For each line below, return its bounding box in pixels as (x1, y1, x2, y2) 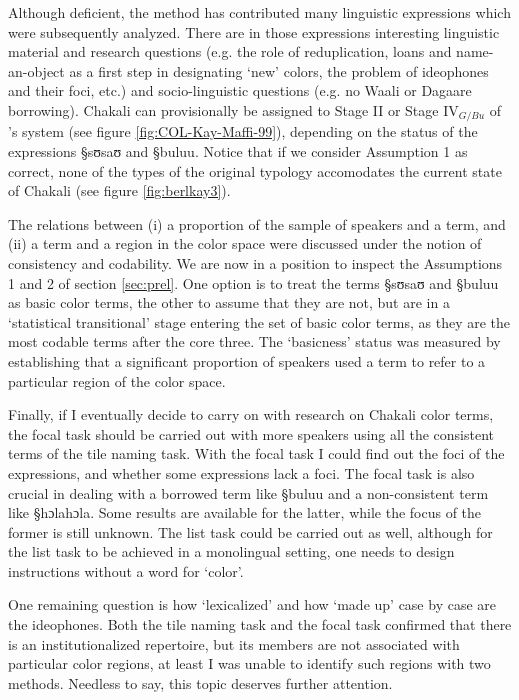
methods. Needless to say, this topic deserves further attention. (8, 672, 393, 693)
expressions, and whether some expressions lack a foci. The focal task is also (8, 462, 475, 483)
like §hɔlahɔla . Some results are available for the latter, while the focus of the (8, 502, 482, 523)
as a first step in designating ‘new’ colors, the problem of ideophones (69, 60, 489, 81)
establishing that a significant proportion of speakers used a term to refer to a (8, 350, 486, 371)
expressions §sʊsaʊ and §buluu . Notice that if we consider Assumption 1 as (8, 141, 468, 162)
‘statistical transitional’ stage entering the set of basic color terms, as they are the (8, 311, 511, 332)
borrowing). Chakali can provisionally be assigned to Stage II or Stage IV (8, 99, 459, 120)
